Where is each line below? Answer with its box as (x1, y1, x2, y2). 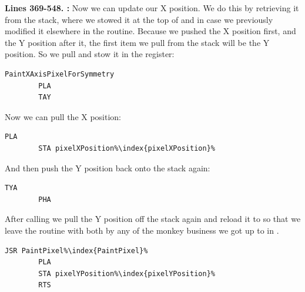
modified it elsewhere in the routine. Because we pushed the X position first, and (5, 25, 296, 37)
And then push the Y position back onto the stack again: (5, 161, 210, 174)
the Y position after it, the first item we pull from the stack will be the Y (5, 36, 270, 48)
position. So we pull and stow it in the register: (5, 48, 175, 60)
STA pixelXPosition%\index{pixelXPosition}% (38, 144, 215, 152)
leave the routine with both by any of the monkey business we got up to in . (5, 224, 279, 236)
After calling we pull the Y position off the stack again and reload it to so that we (5, 213, 301, 225)
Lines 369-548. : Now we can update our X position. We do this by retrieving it (5, 2, 299, 14)
